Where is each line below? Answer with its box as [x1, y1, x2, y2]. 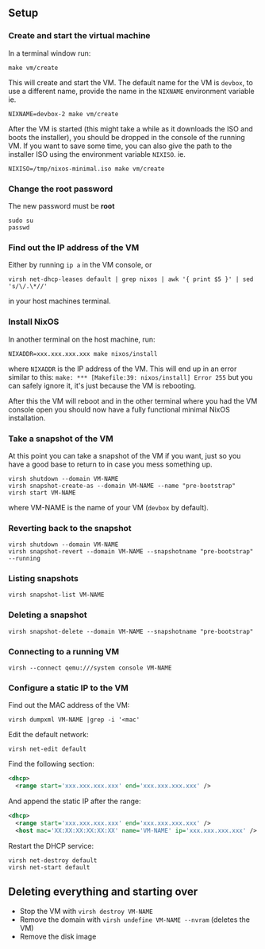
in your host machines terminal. [8, 296, 111, 306]
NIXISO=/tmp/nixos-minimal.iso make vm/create [8, 165, 165, 173]
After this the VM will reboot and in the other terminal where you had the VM [8, 396, 258, 405]
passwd [8, 223, 30, 232]
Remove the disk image [19, 931, 97, 941]
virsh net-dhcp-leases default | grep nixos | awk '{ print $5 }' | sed [8, 275, 254, 283]
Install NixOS [8, 316, 60, 327]
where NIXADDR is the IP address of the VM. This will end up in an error [8, 364, 237, 373]
